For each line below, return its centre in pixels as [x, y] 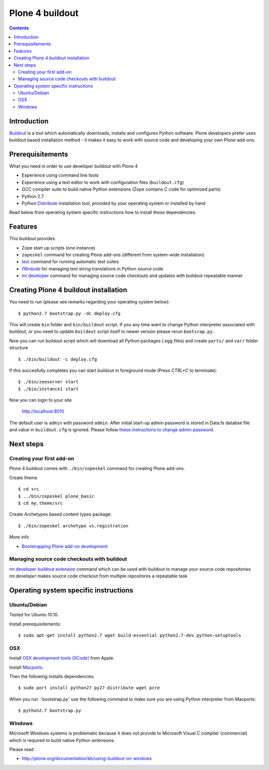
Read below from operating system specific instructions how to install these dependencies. [103, 213]
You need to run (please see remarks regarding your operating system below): [90, 302]
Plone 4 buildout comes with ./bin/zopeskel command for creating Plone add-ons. [97, 469]
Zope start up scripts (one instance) [59, 248]
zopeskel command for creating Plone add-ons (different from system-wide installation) [113, 255]
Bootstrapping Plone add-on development [65, 546]
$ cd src [29, 489]
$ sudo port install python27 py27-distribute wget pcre [89, 688]
